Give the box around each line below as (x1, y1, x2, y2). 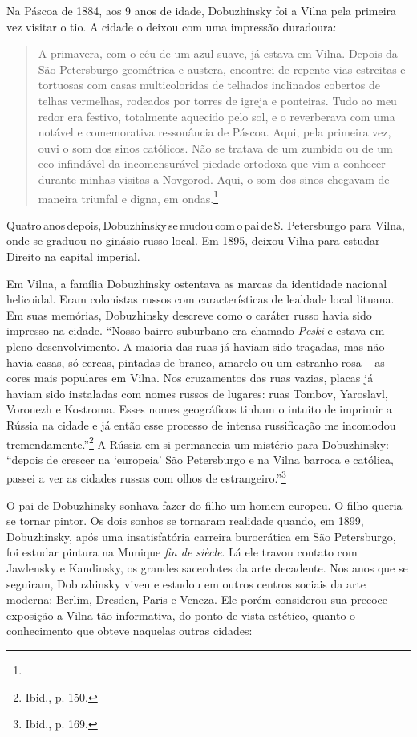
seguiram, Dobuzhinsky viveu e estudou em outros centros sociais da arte (6, 575, 366, 592)
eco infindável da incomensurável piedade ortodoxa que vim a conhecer (38, 155, 386, 172)
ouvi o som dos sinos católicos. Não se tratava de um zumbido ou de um (38, 139, 393, 156)
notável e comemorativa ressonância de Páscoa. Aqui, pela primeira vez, (38, 124, 391, 140)
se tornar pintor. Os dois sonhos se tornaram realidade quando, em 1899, (6, 512, 364, 529)
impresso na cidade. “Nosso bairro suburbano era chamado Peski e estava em (6, 322, 385, 339)
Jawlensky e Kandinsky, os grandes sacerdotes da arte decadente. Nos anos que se (6, 559, 408, 576)
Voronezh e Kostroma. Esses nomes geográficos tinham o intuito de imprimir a (6, 401, 392, 417)
